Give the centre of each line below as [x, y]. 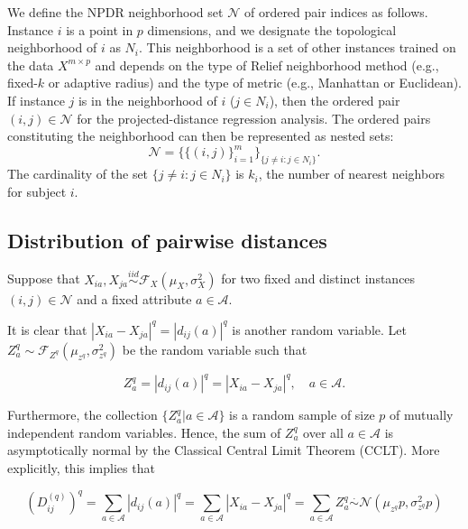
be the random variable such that [215, 349]
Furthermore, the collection [83, 415]
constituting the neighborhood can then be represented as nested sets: [201, 136]
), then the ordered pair [335, 100]
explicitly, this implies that [81, 468]
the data [31, 65]
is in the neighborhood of [147, 100]
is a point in [100, 29]
